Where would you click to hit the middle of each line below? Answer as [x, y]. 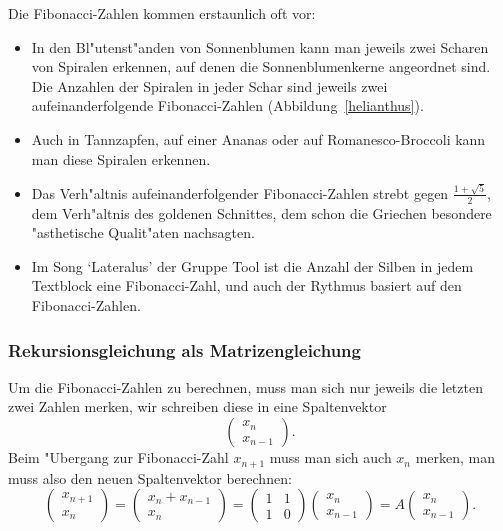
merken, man [455, 457]
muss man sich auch [330, 457]
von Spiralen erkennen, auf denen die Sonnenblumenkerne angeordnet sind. [261, 66]
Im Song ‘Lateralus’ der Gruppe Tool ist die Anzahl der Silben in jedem [252, 265]
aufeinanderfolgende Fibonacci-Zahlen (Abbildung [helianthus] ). [227, 105]
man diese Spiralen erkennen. [121, 158]
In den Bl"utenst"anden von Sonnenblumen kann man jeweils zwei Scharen [260, 46]
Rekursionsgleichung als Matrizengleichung [184, 349]
